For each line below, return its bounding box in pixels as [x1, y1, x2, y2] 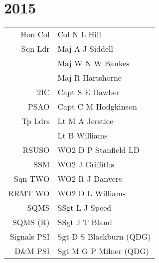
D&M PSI [14, 245, 50, 257]
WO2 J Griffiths [57, 158, 114, 170]
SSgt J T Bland [57, 216, 112, 228]
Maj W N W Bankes [57, 57, 130, 69]
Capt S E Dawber [57, 86, 120, 98]
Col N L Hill [57, 28, 101, 40]
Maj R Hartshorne [57, 72, 122, 84]
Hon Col [20, 28, 50, 40]
